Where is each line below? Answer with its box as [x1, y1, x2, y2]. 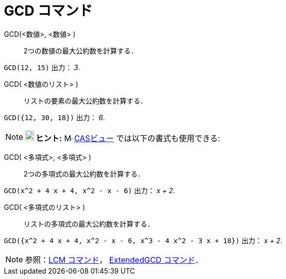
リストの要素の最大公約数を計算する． [24, 96, 147, 105]
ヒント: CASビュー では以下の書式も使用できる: [35, 133, 220, 143]
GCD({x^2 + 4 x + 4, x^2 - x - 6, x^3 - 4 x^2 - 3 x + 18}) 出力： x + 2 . [4, 236, 283, 245]
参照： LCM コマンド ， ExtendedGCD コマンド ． [25, 254, 203, 265]
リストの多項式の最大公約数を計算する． [24, 219, 154, 228]
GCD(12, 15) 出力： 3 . [4, 63, 80, 72]
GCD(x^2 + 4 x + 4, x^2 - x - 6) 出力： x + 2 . [4, 186, 175, 195]
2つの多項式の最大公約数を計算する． [24, 169, 145, 178]
